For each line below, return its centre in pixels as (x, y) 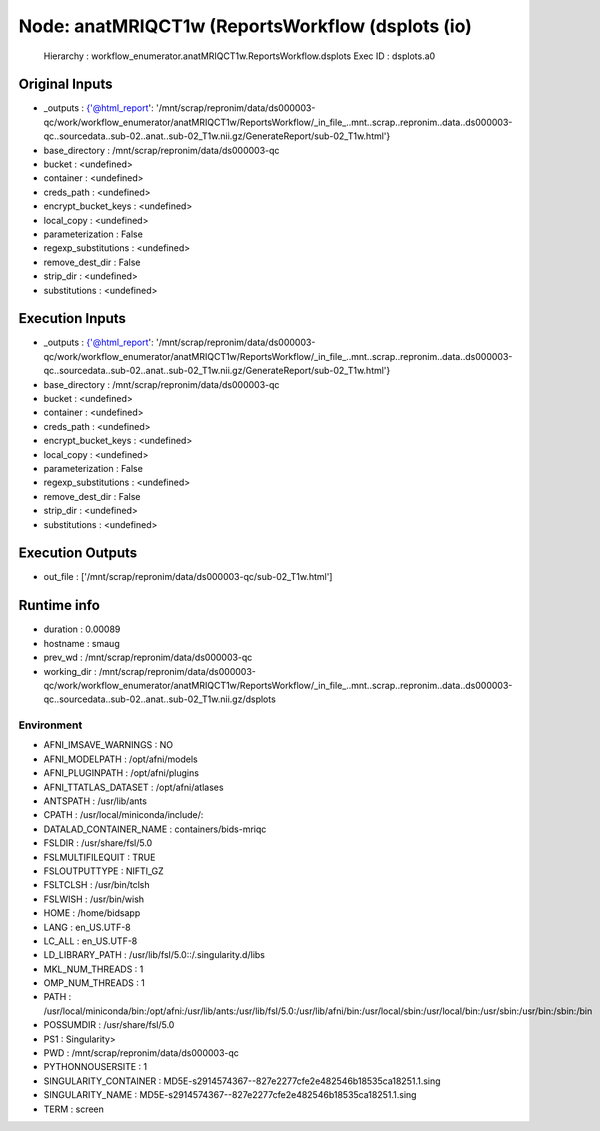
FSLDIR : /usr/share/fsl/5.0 (98, 843)
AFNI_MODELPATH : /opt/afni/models (121, 759)
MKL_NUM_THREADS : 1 (93, 969)
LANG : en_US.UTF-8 (87, 927)
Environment (50, 725)
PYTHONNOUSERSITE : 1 (95, 1067)
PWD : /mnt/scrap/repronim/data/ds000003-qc (141, 1053)
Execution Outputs (78, 553)
